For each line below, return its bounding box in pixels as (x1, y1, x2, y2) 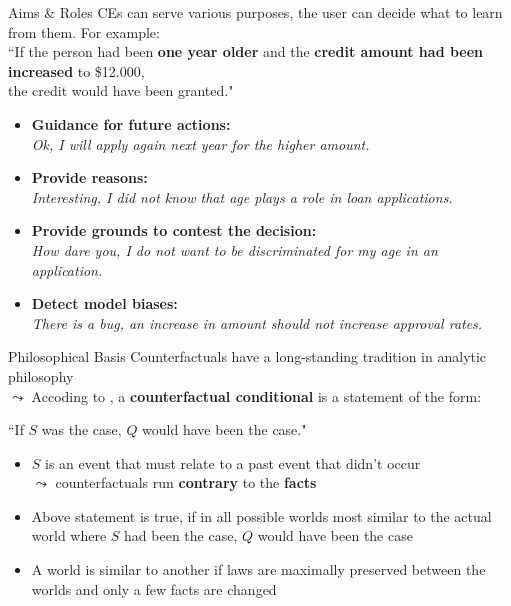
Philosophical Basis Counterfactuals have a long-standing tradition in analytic (8, 346, 487, 367)
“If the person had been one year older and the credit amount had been (8, 41, 484, 62)
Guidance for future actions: (31, 113, 231, 134)
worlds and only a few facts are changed (31, 578, 277, 599)
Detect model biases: (31, 293, 178, 314)
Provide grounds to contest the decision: (31, 220, 317, 241)
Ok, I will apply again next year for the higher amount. (31, 133, 370, 154)
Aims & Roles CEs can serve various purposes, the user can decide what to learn (8, 2, 503, 22)
